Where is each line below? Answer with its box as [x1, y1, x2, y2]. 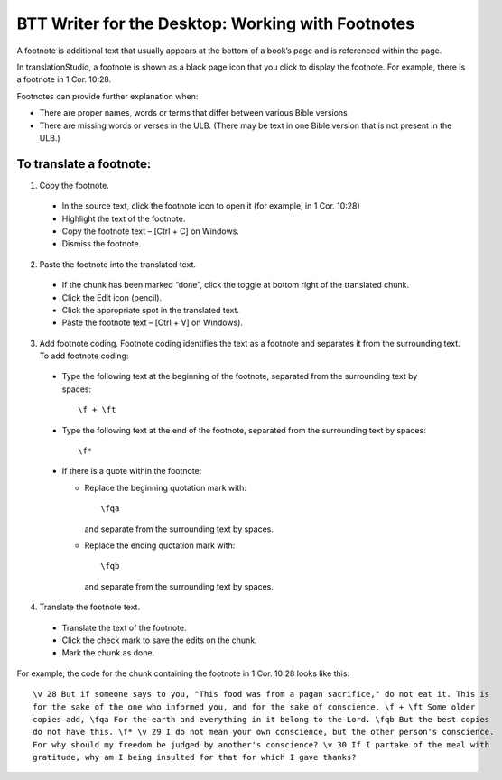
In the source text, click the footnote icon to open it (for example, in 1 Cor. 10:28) [61, 200, 360, 211]
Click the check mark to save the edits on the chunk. [61, 635, 257, 645]
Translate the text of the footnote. [61, 622, 187, 633]
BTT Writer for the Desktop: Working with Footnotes [16, 14, 415, 33]
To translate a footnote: [16, 156, 152, 172]
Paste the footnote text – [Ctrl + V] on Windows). [61, 317, 244, 329]
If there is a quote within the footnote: [61, 466, 202, 477]
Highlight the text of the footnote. [61, 213, 186, 224]
